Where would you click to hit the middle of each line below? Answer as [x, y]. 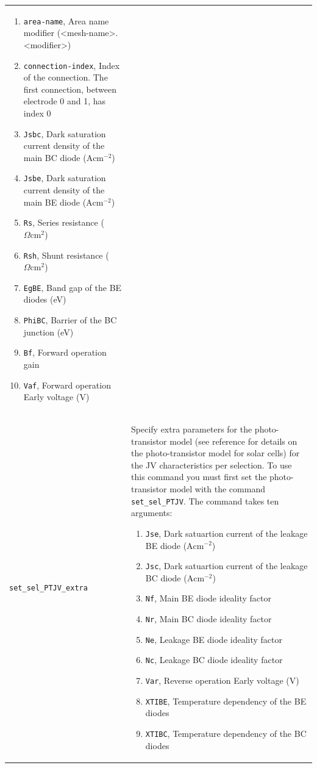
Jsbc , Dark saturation [65, 133]
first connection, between [70, 89]
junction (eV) [48, 332]
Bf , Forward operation [65, 352]
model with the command [217, 489]
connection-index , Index [72, 65]
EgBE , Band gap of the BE [73, 287]
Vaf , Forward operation [67, 385]
